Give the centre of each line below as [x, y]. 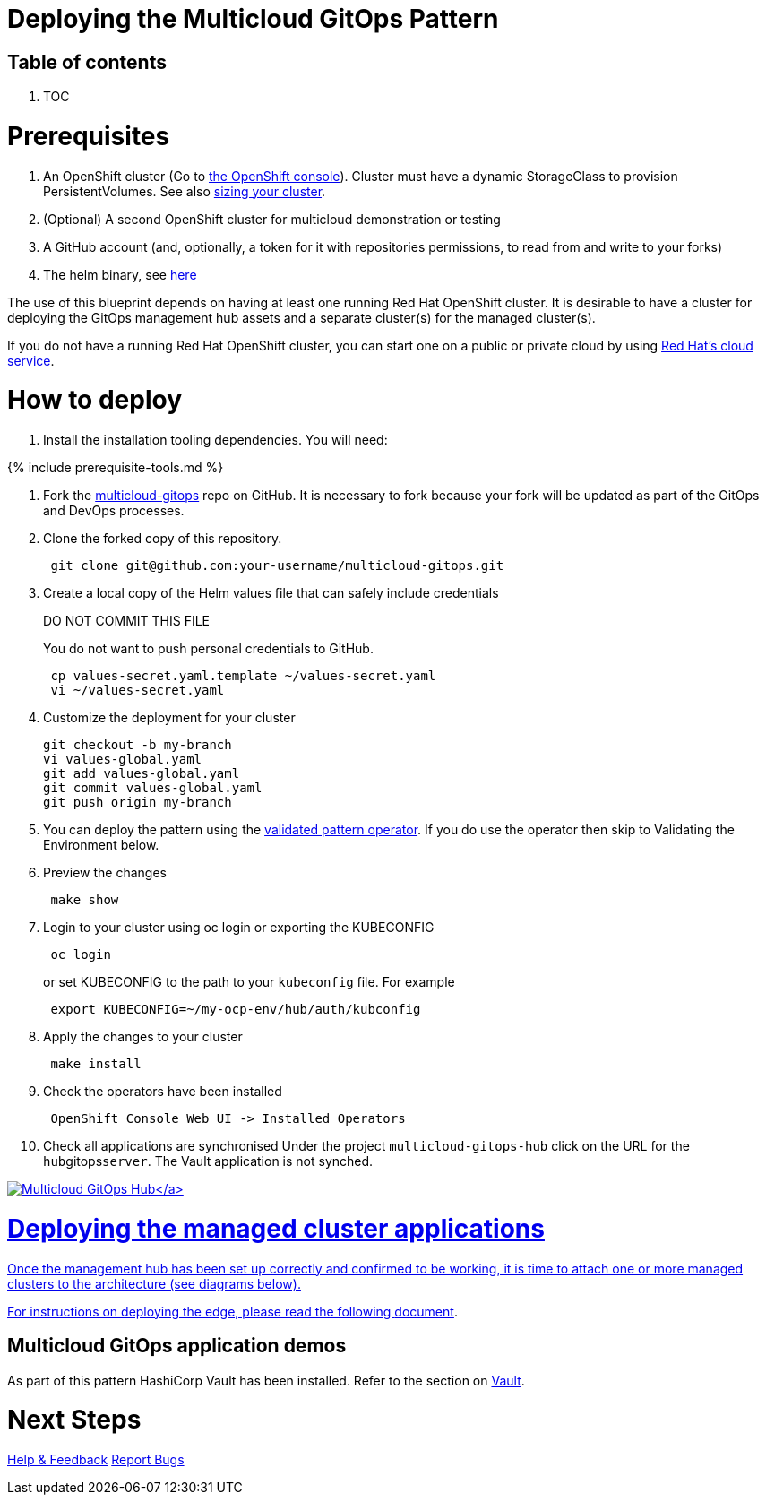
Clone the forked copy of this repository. [163, 539]
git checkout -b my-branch [138, 745]
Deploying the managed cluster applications [276, 1228]
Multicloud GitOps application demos [177, 1346]
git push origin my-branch [138, 803]
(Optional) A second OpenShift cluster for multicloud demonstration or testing [272, 219]
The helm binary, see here [120, 274]
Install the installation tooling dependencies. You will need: [215, 440]
